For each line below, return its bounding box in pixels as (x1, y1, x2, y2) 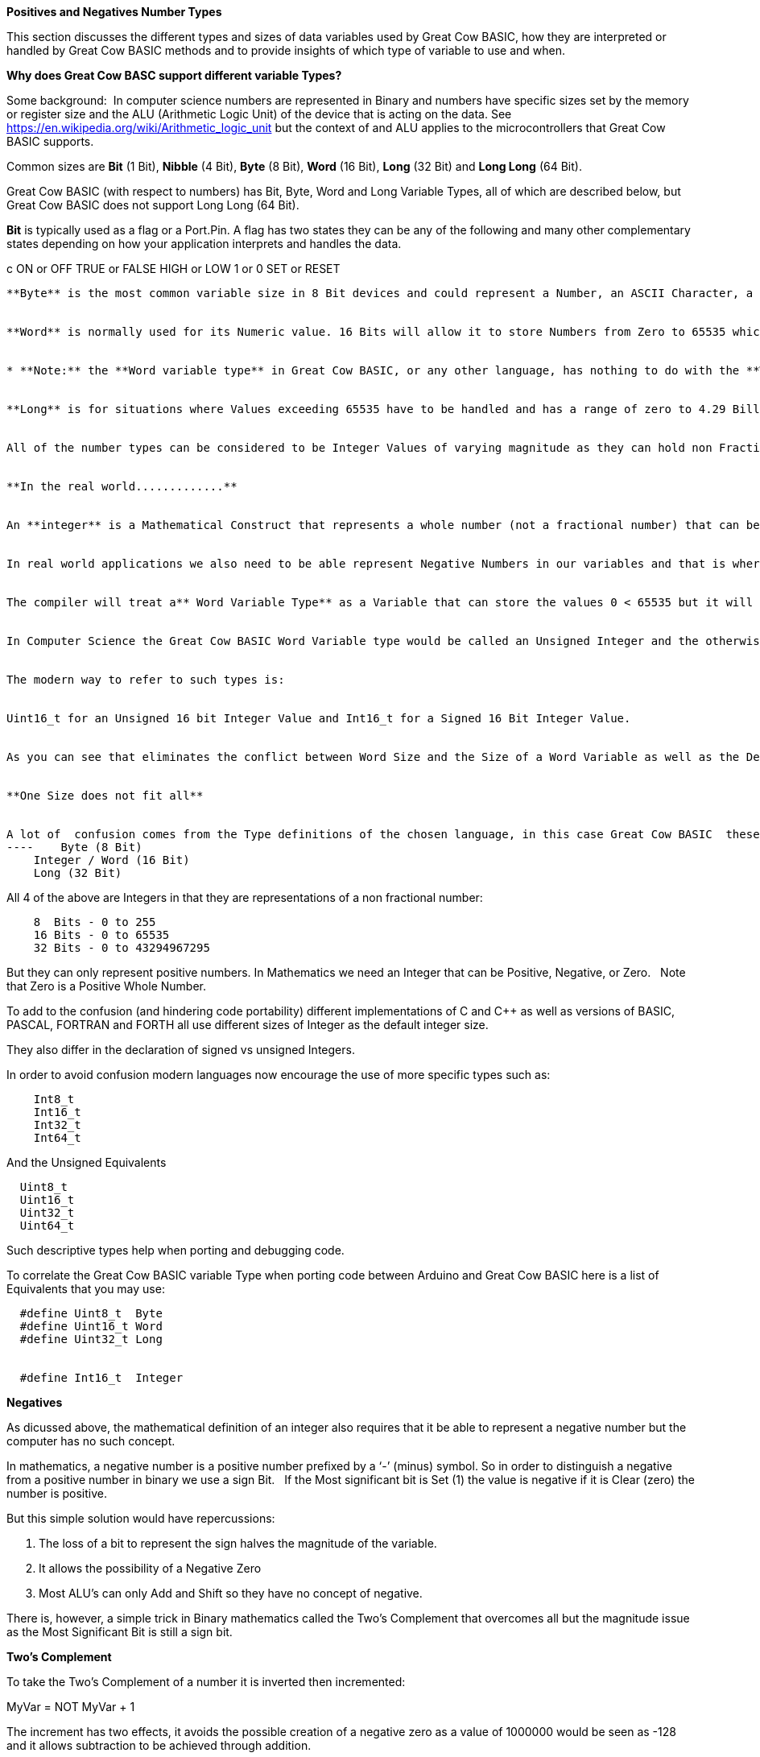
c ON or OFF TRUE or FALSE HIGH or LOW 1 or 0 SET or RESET (6, 262, 341, 275)
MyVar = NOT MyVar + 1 (6, 1700, 135, 1714)
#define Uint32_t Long (19, 1333, 163, 1346)
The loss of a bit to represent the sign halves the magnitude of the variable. (39, 1536, 437, 1550)
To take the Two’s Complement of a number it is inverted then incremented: (6, 1675, 406, 1689)
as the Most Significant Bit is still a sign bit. (6, 1625, 233, 1639)
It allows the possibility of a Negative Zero (39, 1561, 262, 1575)
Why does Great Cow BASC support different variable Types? (6, 68, 342, 82)
